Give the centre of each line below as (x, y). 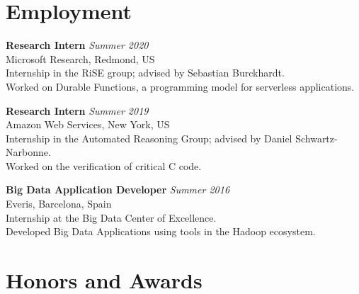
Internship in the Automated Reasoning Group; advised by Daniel (149, 138)
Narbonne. (28, 152)
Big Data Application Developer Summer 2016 (118, 190)
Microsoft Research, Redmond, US (80, 58)
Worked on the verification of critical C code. (104, 165)
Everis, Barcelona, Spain (59, 204)
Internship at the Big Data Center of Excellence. (111, 217)
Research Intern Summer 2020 (77, 45)
